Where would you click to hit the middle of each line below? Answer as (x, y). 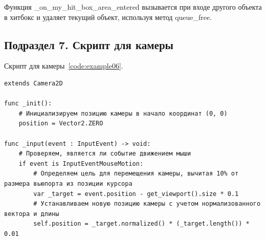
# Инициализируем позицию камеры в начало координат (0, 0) (123, 113)
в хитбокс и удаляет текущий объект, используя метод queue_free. (108, 17)
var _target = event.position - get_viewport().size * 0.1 (136, 194)
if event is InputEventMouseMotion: (81, 163)
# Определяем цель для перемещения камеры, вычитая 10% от (136, 174)
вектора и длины (32, 214)
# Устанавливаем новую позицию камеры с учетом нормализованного (147, 204)
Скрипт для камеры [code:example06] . (64, 66)
